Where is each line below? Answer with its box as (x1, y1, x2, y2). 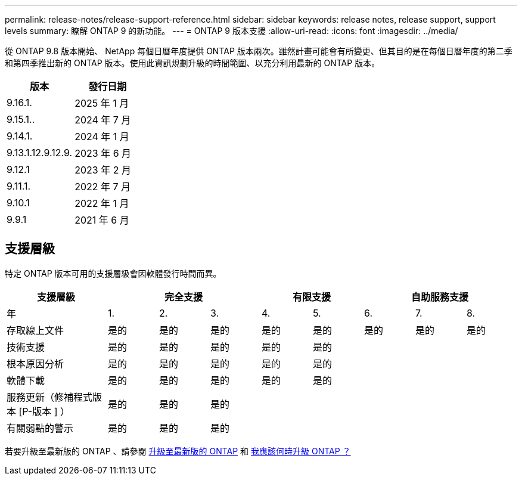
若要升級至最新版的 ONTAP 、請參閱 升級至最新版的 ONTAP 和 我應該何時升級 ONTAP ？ (5, 445, 351, 456)
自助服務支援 (411, 290, 468, 303)
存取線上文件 (7, 324, 64, 336)
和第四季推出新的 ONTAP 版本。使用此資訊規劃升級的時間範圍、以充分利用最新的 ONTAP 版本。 (5, 58, 380, 68)
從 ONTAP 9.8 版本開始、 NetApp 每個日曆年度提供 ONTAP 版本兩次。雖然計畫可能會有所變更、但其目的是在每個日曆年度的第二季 (5, 46, 512, 56)
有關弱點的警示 (7, 422, 74, 434)
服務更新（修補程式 (7, 391, 93, 403)
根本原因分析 (7, 357, 64, 370)
